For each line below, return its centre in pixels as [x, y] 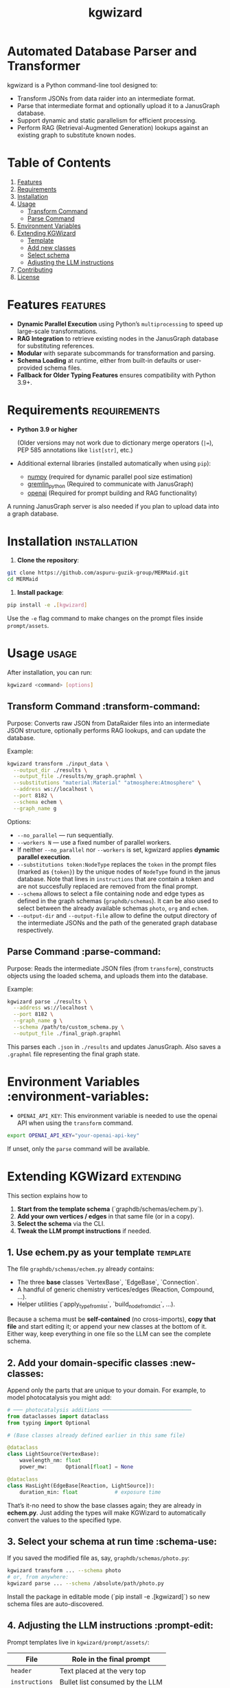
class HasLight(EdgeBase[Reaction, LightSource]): [81, 1486]
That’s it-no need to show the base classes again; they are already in [104, 1505]
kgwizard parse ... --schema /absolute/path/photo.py [86, 1584]
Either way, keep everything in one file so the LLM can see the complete [109, 1334]
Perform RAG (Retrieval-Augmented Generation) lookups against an [113, 127]
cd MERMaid [23, 580]
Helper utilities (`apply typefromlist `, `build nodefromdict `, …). [96, 1305]
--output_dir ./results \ [50, 770]
